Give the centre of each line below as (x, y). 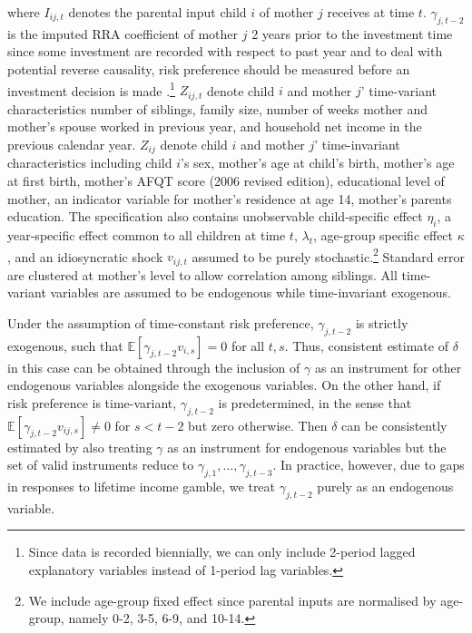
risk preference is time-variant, (92, 402)
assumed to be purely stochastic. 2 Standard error (328, 255)
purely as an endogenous (385, 486)
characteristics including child (90, 163)
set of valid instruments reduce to (101, 465)
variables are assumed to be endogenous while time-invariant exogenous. (251, 292)
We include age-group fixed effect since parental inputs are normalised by (232, 600)
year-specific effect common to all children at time (147, 234)
